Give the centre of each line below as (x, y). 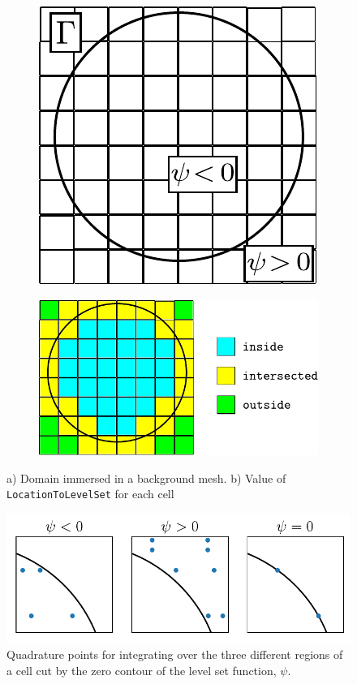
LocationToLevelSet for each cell (90, 494)
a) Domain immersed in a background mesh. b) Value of (146, 478)
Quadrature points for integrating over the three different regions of (175, 654)
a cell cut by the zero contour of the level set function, (142, 670)
